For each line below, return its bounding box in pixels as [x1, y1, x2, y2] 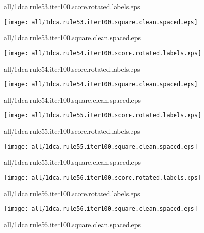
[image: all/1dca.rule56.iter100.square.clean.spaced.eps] [4, 205, 198, 213]
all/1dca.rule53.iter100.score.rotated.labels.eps [4, 1, 140, 11]
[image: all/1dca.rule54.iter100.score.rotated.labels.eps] [4, 49, 202, 57]
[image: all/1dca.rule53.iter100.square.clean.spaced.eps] [4, 18, 198, 26]
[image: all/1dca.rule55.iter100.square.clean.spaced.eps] [4, 143, 198, 150]
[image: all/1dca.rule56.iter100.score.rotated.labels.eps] [4, 174, 202, 181]
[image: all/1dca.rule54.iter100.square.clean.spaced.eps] [4, 81, 198, 88]
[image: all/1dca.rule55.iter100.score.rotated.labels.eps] [4, 112, 202, 119]
